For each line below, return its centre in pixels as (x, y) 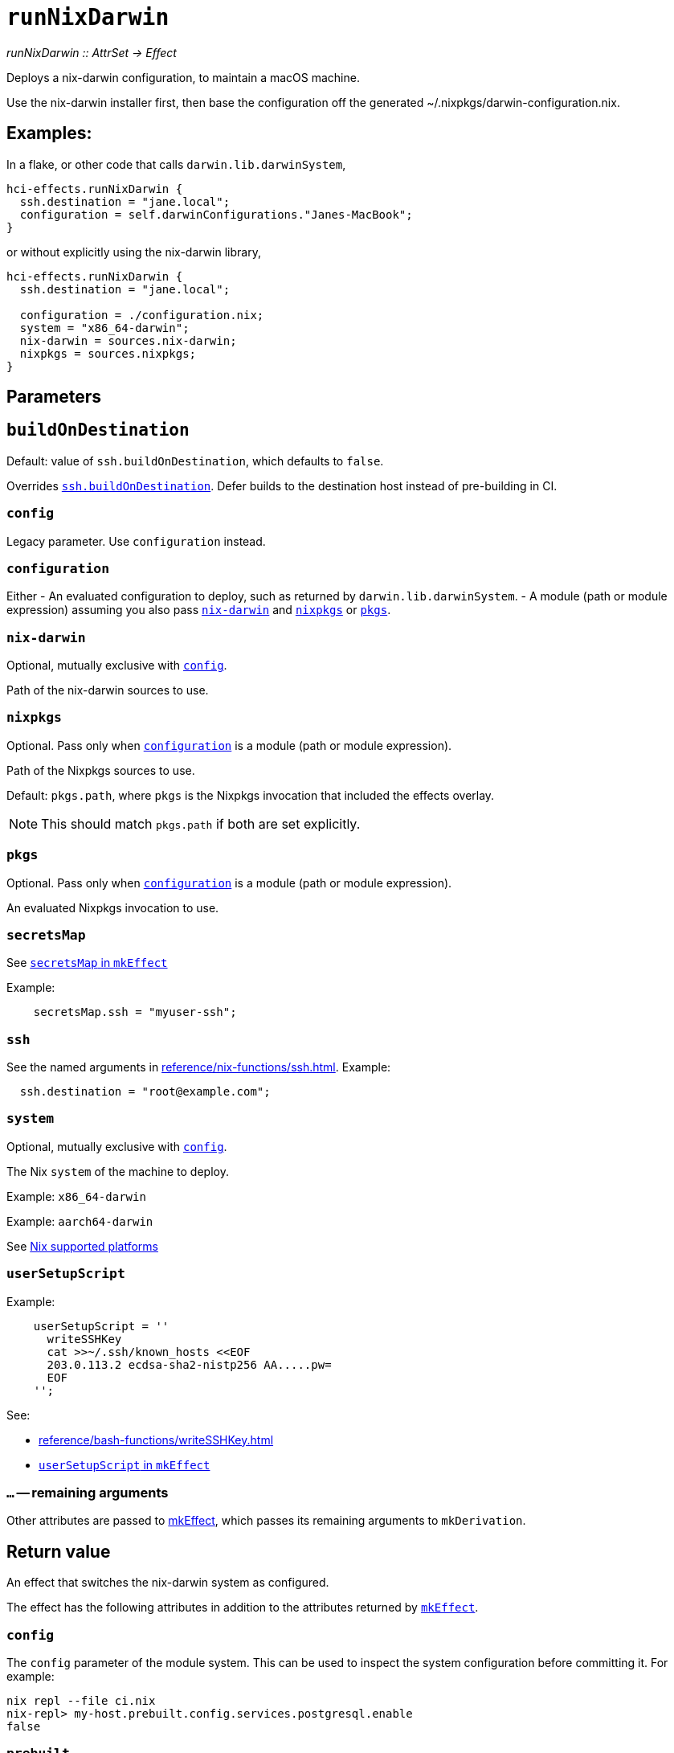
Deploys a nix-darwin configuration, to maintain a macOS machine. (183, 77)
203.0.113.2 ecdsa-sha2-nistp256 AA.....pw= (189, 1364)
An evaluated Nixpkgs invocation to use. (113, 907)
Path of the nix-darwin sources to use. (108, 690)
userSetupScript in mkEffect (125, 1464)
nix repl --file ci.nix (81, 1700)
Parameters (54, 397)
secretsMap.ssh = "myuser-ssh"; (135, 1012)
